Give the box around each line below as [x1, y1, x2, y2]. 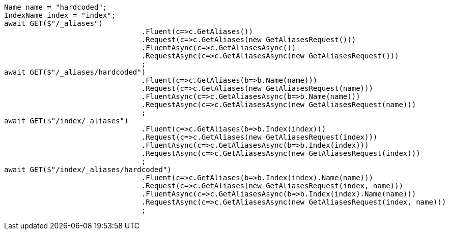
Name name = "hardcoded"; [4, 3, 107, 11]
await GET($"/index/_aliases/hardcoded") [4, 165, 172, 174]
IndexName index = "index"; [4, 11, 116, 19]
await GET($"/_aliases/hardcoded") [4, 68, 146, 76]
